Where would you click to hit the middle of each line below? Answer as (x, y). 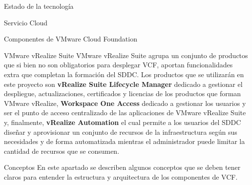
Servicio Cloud (26, 22)
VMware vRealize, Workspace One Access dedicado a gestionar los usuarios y (125, 103)
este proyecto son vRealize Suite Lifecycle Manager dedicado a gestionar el (123, 84)
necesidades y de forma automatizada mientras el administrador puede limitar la (125, 141)
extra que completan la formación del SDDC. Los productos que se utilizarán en (124, 74)
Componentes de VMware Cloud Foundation (71, 39)
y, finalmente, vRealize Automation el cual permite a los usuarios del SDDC (123, 122)
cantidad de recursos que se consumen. (62, 151)
